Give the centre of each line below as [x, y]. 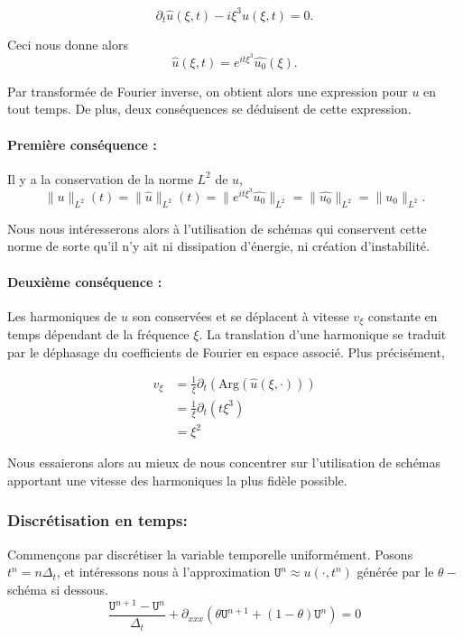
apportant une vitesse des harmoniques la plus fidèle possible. [177, 480]
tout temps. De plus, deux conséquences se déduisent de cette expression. [209, 109]
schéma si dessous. [58, 589]
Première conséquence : [82, 144]
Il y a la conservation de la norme [100, 178]
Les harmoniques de [62, 315]
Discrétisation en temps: [97, 520]
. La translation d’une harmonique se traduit [323, 334]
